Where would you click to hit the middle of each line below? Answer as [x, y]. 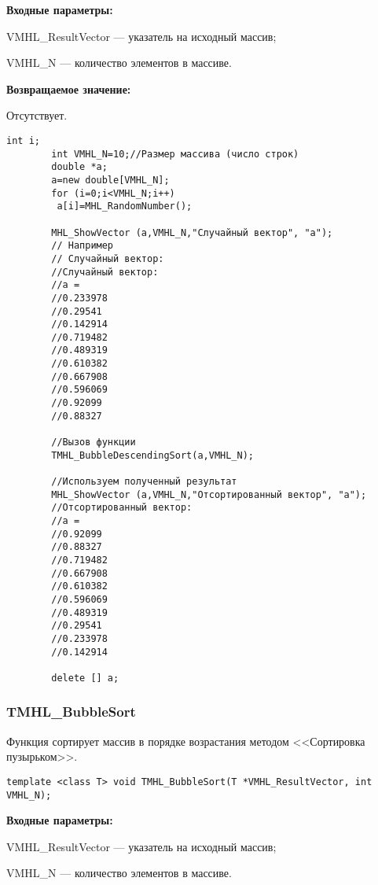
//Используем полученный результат [144, 482]
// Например [83, 246]
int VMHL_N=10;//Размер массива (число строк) [175, 154]
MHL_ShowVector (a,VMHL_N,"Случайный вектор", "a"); [192, 232]
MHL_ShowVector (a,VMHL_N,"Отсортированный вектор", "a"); [209, 494]
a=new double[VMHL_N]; [110, 180]
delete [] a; [85, 678]
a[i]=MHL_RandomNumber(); [125, 206]
